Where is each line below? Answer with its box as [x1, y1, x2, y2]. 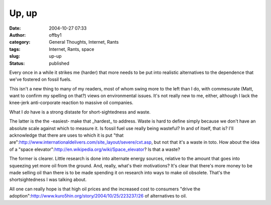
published [49, 60, 70, 66]
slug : [9, 53, 20, 59]
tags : [9, 46, 21, 52]
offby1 [49, 32, 62, 38]
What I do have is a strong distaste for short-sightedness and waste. [9, 109, 151, 115]
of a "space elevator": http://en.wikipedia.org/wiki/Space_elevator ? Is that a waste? [9, 146, 180, 152]
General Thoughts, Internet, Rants [49, 39, 119, 45]
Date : [9, 25, 21, 31]
